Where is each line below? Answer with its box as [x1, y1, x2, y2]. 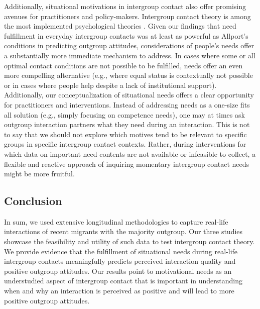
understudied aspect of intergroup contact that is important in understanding [4, 275, 243, 286]
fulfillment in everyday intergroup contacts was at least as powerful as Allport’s [4, 30, 248, 41]
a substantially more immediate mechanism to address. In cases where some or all [4, 50, 255, 60]
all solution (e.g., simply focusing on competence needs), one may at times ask [4, 109, 245, 120]
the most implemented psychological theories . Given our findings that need [4, 21, 236, 31]
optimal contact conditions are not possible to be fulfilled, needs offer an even [4, 60, 243, 70]
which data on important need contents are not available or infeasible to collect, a [4, 148, 256, 159]
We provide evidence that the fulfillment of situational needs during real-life [4, 246, 238, 256]
